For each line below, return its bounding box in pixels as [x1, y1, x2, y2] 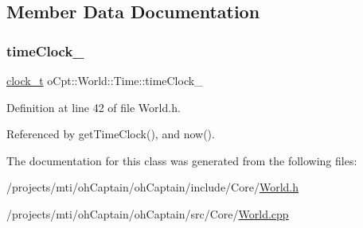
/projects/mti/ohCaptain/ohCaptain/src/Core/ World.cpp [6, 205, 289, 222]
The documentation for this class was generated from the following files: [6, 152, 357, 168]
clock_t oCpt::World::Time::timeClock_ [6, 72, 203, 88]
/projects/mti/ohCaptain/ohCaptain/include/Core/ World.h [6, 179, 299, 195]
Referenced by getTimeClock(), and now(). [6, 126, 215, 142]
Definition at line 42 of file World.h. [6, 99, 181, 115]
